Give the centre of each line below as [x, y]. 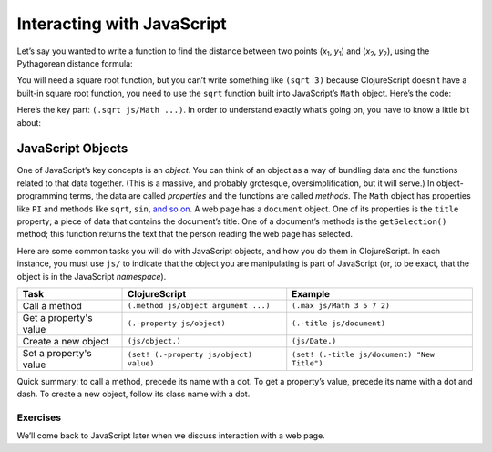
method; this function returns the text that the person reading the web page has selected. [185, 234]
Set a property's [57, 353]
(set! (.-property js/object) [190, 354]
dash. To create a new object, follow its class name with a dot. [133, 394]
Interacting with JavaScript [122, 24]
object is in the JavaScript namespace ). [92, 276]
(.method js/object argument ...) [199, 306]
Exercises [39, 417]
